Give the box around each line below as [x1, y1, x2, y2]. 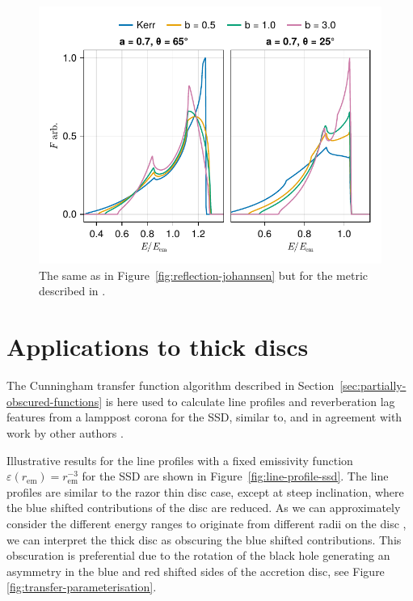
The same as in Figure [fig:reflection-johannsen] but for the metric [39, 266, 369, 283]
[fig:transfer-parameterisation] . [6, 578, 157, 595]
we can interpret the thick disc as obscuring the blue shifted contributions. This [6, 531, 402, 548]
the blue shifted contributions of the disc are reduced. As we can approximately [6, 499, 401, 516]
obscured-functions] [6, 392, 103, 409]
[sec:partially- [339, 377, 407, 394]
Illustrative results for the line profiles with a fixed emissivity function [6, 451, 353, 468]
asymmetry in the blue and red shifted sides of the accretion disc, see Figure [6, 562, 385, 579]
